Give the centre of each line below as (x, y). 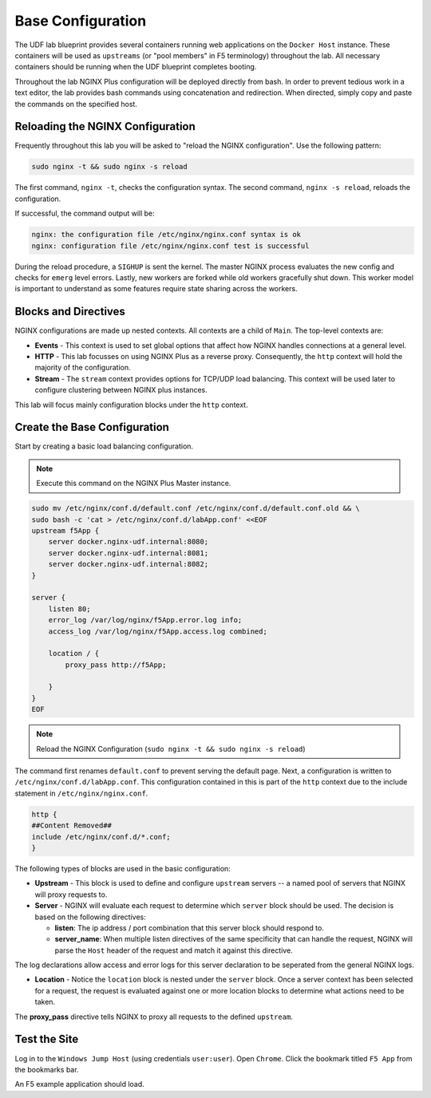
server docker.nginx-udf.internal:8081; (129, 553)
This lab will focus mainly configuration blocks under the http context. (131, 405)
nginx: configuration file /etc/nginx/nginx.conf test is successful (170, 246)
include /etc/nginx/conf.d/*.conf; (101, 837)
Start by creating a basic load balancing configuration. (104, 446)
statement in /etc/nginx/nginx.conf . (81, 793)
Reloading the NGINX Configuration (105, 126)
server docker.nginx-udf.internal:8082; (129, 564)
